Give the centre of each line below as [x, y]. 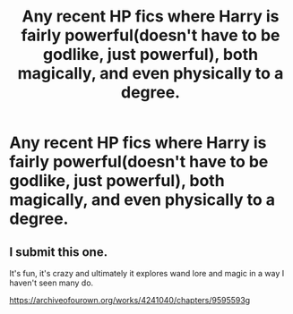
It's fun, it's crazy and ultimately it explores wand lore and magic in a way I [147, 273]
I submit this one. [59, 252]
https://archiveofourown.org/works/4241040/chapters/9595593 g [130, 300]
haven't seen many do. [52, 283]
